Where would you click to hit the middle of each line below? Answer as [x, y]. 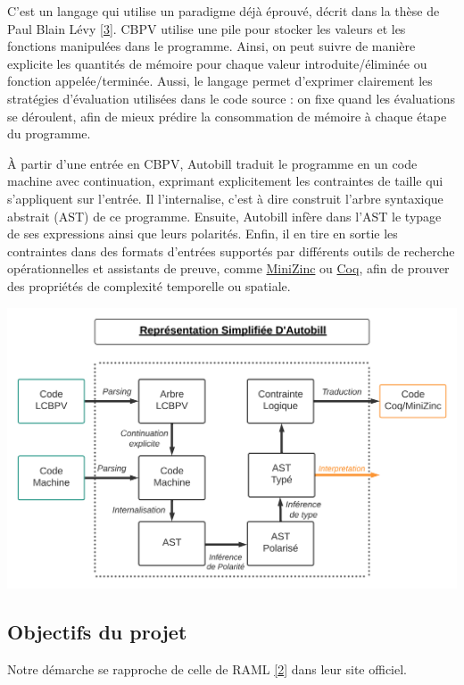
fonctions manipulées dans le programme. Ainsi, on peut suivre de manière [211, 46]
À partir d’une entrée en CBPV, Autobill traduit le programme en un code [212, 163]
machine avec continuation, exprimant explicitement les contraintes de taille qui [225, 181]
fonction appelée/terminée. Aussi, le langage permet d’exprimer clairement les [220, 81]
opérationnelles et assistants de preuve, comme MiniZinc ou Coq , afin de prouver [228, 268]
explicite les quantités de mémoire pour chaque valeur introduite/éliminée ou [217, 63]
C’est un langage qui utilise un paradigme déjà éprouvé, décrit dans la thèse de [224, 11]
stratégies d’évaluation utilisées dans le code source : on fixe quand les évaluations [231, 98]
